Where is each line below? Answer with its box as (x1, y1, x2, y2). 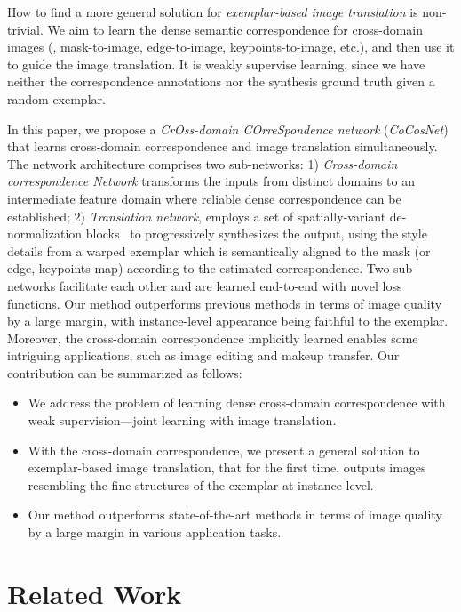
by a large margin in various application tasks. (28, 523, 282, 542)
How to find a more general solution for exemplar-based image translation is (7, 3, 418, 20)
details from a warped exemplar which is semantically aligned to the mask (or (7, 241, 431, 260)
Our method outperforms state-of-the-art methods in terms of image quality (28, 505, 442, 524)
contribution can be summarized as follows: (7, 363, 242, 382)
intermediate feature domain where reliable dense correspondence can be (7, 189, 401, 207)
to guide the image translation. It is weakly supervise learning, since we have (7, 54, 425, 73)
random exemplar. (7, 89, 106, 108)
